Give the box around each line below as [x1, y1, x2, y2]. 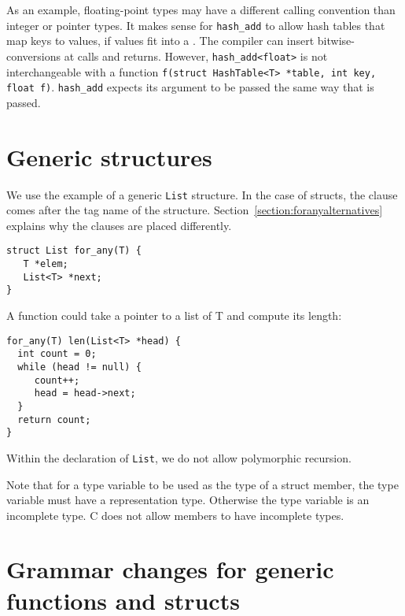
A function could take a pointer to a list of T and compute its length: [6, 307, 342, 323]
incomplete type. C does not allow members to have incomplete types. [6, 507, 344, 523]
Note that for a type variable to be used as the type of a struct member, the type [6, 476, 399, 492]
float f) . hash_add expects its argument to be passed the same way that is [6, 79, 374, 95]
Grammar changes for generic [6, 553, 334, 585]
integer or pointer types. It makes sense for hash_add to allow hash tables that [6, 17, 385, 33]
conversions [6, 47, 61, 64]
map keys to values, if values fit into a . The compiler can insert [6, 32, 315, 49]
